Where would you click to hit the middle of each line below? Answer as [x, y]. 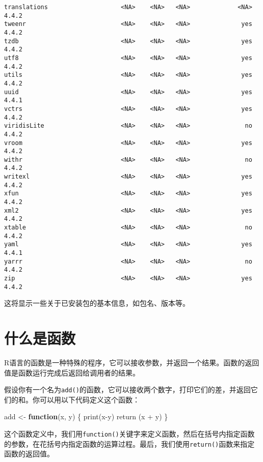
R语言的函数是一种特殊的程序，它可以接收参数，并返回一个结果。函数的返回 [132, 363]
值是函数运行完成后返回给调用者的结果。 [72, 372]
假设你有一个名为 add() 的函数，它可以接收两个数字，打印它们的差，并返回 [127, 389]
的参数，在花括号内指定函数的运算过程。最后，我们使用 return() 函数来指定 [129, 443]
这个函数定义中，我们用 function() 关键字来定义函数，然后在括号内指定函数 [129, 434]
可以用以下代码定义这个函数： [89, 399]
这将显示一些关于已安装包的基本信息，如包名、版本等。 [97, 303]
